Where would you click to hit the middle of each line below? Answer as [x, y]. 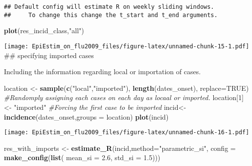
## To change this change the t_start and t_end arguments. [111, 15]
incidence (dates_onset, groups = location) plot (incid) [86, 116]
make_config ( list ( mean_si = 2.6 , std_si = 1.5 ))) [82, 157]
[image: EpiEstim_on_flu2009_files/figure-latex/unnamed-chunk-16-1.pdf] [127, 133]
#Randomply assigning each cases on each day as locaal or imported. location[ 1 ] [124, 97]
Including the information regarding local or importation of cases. [103, 72]
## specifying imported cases [49, 55]
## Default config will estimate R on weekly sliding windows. [109, 7]
